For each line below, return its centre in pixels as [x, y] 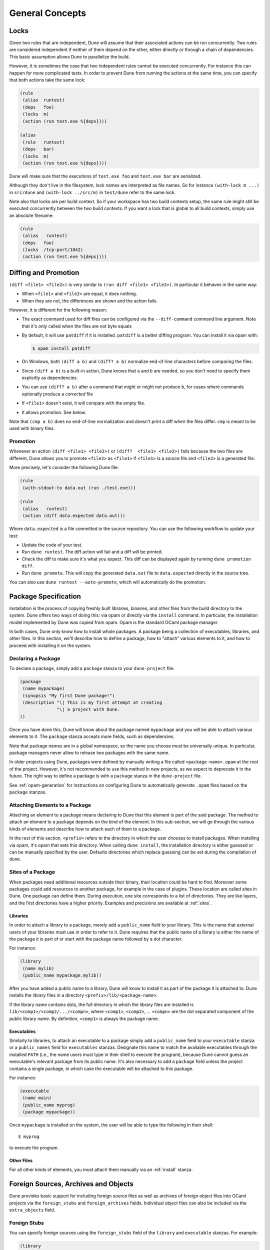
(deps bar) [38, 149]
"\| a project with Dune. [88, 709]
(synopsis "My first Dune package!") [69, 695]
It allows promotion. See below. [54, 412]
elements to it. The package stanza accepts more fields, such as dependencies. [92, 736]
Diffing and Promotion [44, 272]
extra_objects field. [32, 1209]
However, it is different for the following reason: [58, 310]
